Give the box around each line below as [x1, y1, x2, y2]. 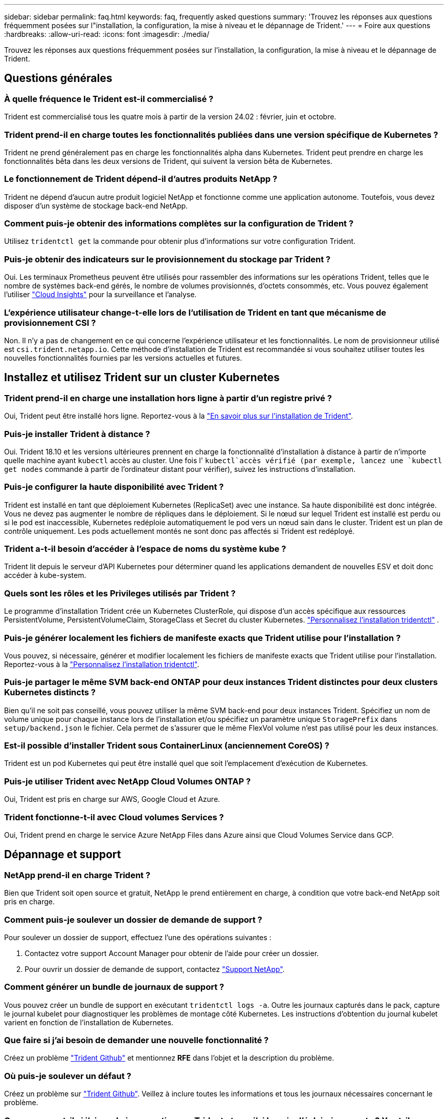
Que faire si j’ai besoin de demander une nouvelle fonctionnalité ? [4, 1035, 269, 1046]
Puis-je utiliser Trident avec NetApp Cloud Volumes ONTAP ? [4, 776, 251, 786]
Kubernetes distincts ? [4, 687, 96, 698]
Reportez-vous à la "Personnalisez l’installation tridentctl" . [4, 659, 199, 669]
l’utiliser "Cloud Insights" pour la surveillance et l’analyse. [4, 290, 197, 299]
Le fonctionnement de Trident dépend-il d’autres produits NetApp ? [4, 174, 278, 184]
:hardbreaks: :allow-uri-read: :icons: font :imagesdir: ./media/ [4, 30, 210, 38]
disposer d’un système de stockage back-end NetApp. [4, 201, 188, 210]
